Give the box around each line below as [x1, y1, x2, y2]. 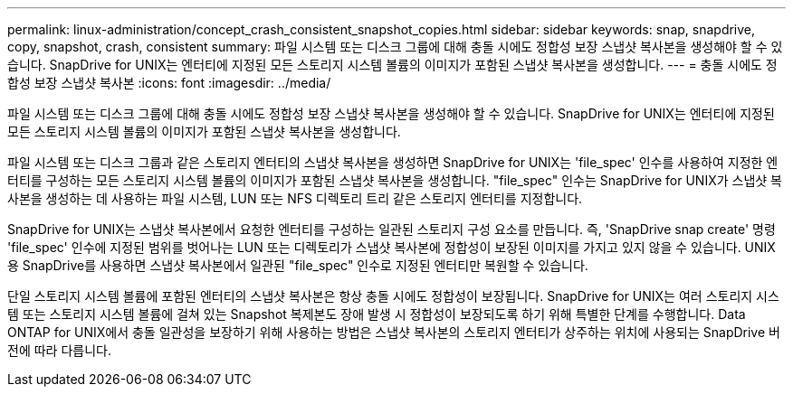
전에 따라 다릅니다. [7, 342, 111, 358]
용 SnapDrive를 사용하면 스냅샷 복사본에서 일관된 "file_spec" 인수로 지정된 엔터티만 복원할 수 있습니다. [7, 258, 588, 273]
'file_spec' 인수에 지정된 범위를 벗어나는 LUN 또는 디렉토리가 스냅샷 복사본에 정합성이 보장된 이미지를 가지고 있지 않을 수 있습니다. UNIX [7, 239, 776, 255]
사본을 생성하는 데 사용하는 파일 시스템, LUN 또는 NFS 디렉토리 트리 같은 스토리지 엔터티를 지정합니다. [7, 191, 583, 206]
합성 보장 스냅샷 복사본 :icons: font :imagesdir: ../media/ [7, 75, 331, 90]
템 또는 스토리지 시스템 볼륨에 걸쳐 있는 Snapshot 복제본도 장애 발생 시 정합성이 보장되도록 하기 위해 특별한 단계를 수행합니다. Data [7, 306, 746, 322]
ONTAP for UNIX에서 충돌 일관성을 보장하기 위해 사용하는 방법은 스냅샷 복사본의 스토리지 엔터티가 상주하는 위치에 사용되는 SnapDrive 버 [7, 324, 780, 340]
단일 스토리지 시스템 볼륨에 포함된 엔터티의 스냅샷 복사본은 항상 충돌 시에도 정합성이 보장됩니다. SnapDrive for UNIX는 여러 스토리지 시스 [7, 288, 779, 304]
